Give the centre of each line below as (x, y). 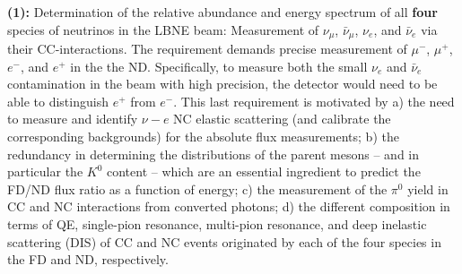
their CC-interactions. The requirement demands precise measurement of (207, 49)
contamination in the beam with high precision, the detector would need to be (222, 84)
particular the (45, 171)
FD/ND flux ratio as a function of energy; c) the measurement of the (197, 188)
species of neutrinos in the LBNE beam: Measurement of (163, 29)
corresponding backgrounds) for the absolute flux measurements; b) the (203, 137)
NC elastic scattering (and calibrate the (282, 119)
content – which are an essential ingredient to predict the (264, 171)
